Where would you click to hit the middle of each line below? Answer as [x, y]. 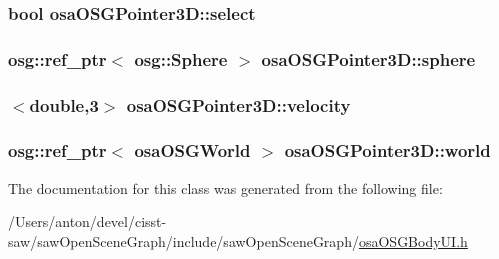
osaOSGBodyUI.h [413, 240]
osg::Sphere [181, 58]
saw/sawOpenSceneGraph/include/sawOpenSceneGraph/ [183, 240]
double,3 [64, 104]
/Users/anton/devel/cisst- [87, 221]
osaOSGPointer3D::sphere [368, 58]
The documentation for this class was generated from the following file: [225, 187]
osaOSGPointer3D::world [387, 150]
